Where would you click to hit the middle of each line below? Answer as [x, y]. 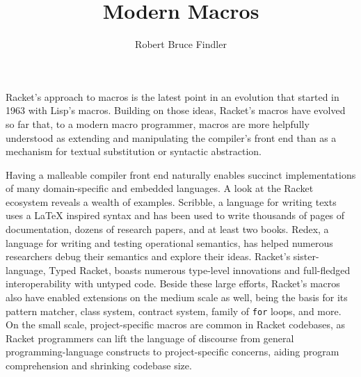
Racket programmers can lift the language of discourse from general [150, 338]
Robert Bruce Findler [181, 44]
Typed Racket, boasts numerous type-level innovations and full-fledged [200, 270]
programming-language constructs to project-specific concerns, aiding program [173, 352]
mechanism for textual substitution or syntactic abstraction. [134, 151]
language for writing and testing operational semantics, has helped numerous [169, 242]
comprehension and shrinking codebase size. [99, 366]
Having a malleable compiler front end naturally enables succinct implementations [181, 174]
